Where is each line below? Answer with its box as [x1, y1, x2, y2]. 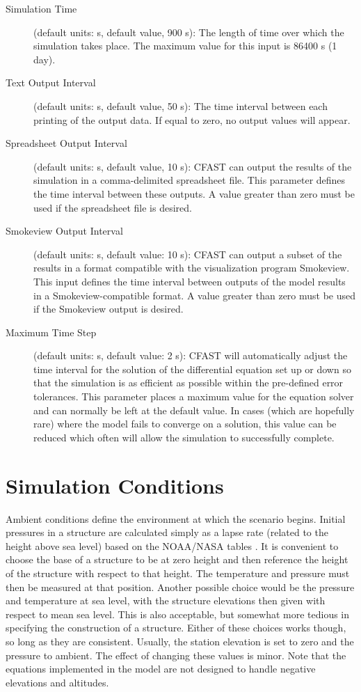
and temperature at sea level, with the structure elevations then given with [6, 593, 326, 608]
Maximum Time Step [6, 324, 97, 339]
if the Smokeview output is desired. [33, 301, 184, 316]
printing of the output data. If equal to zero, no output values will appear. [33, 112, 351, 127]
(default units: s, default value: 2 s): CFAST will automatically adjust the [33, 348, 348, 363]
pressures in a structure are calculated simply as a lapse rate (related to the [6, 525, 328, 540]
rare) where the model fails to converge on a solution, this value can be [33, 416, 337, 431]
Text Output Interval [6, 75, 96, 90]
